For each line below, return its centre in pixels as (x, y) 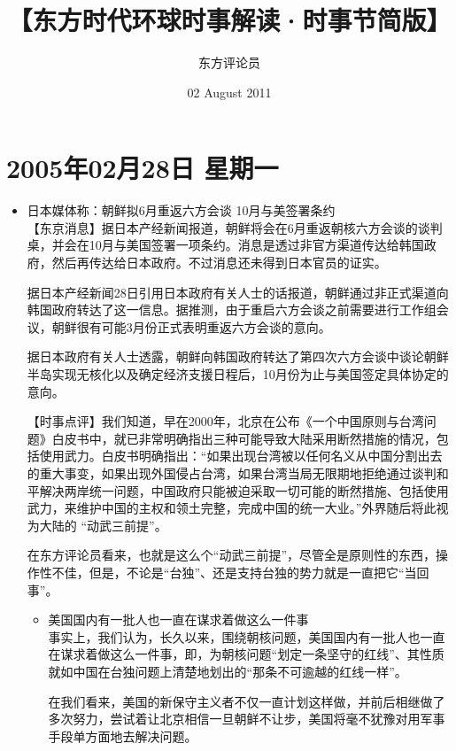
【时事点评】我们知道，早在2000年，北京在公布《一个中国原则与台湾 (225, 421)
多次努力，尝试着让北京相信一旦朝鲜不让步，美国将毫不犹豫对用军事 (247, 719)
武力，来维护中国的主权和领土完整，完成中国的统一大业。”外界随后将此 (232, 508)
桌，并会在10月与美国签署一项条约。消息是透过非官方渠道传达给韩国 (225, 245)
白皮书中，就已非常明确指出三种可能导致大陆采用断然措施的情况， (244, 438)
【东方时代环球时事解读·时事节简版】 (229, 20)
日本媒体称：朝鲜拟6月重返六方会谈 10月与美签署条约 (181, 210)
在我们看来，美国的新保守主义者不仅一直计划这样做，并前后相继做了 (247, 701)
